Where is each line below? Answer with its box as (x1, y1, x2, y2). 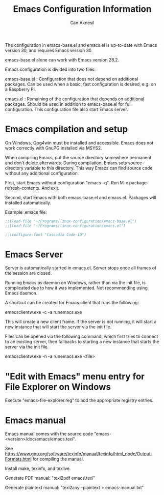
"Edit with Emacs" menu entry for (5, 371, 145, 382)
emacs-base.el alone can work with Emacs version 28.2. (5, 57, 119, 62)
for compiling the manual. (32, 456, 84, 462)
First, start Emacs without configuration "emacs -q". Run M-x (5, 179, 128, 185)
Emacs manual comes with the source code (5, 431, 93, 437)
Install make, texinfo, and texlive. (5, 466, 71, 471)
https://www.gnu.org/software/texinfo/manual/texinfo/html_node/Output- (5, 451, 153, 457)
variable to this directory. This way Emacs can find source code (24, 165, 153, 171)
